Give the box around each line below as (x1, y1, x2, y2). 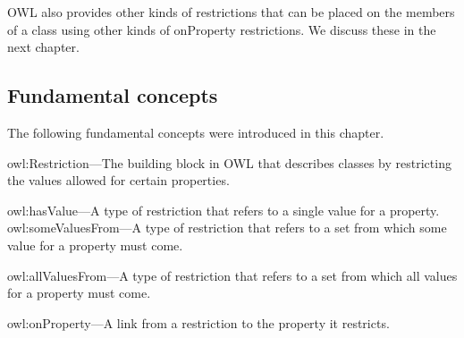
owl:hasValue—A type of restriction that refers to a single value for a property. (7, 200, 440, 219)
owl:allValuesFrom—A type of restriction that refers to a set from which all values (7, 266, 458, 284)
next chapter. (7, 38, 80, 56)
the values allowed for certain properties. (7, 171, 230, 190)
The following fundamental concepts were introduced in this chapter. (7, 123, 384, 141)
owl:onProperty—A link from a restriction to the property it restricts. (7, 313, 390, 332)
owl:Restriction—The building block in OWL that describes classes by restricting (7, 153, 451, 172)
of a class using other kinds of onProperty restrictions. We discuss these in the (7, 20, 436, 38)
